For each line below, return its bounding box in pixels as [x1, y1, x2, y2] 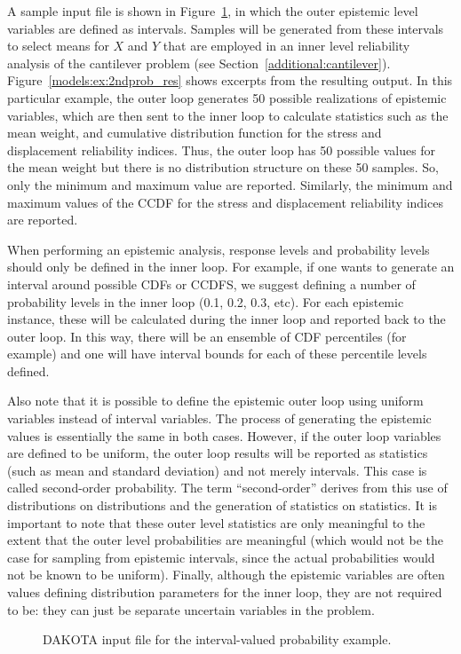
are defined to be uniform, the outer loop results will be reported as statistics [7, 444, 428, 462]
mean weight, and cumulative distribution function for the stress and [7, 123, 382, 142]
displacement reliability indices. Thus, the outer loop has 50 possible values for [7, 140, 436, 159]
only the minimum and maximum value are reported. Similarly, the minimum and [7, 175, 453, 193]
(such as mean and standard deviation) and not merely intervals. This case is [7, 461, 427, 479]
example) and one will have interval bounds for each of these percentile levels [7, 344, 427, 363]
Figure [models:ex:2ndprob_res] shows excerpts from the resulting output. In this [7, 71, 453, 90]
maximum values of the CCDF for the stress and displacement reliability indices [7, 193, 443, 211]
